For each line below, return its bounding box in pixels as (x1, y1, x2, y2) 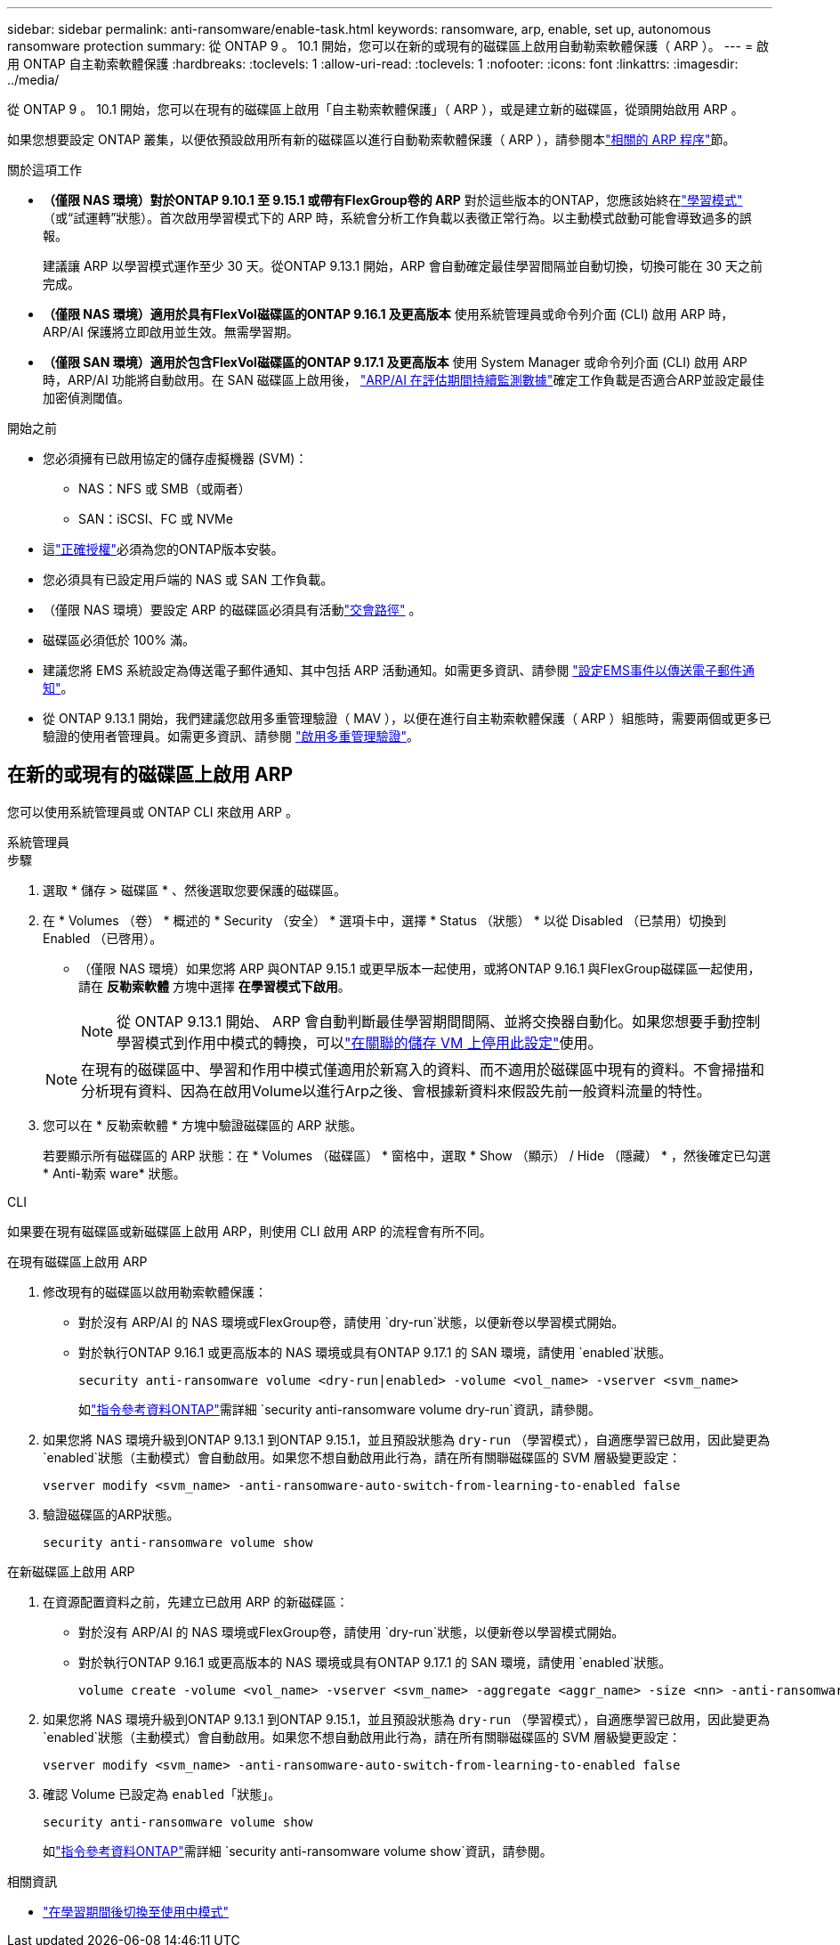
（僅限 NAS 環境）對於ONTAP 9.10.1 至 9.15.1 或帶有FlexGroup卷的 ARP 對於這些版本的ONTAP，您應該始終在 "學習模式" (43, 192, 743, 208)
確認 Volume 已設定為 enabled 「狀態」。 (43, 1786, 281, 1802)
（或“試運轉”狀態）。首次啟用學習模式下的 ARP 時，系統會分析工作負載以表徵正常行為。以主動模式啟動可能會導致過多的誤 (43, 210, 752, 225)
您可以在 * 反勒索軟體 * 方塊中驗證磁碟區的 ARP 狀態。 (43, 1117, 363, 1133)
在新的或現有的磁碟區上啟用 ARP (7, 763, 294, 786)
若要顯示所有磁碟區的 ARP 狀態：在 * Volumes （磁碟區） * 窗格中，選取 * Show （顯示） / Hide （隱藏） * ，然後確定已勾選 (43, 1147, 771, 1163)
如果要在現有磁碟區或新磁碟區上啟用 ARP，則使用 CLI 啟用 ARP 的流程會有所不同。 (7, 1223, 492, 1239)
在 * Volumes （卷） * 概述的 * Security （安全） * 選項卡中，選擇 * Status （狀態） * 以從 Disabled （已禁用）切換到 (43, 912, 726, 928)
